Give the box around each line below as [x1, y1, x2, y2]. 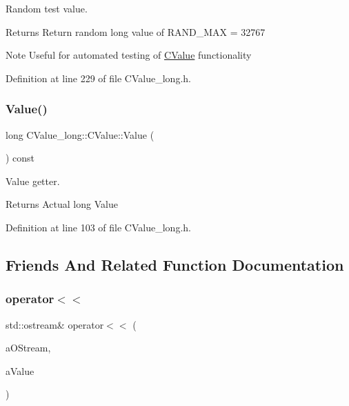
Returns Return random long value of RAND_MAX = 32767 [6, 24, 266, 39]
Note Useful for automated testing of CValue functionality [6, 48, 252, 62]
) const [6, 151, 35, 165]
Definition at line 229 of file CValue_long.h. [6, 70, 191, 85]
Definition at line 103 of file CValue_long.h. [6, 220, 191, 234]
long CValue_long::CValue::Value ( [6, 127, 154, 142]
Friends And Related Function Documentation [6, 253, 344, 275]
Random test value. [6, 1, 88, 15]
